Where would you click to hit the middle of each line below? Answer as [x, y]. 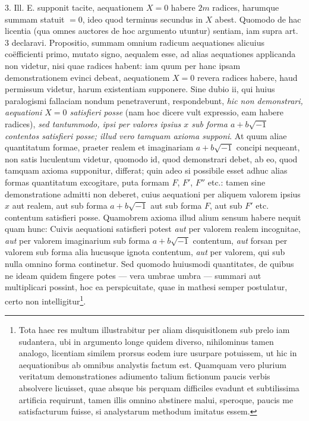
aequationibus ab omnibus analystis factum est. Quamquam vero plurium [152, 364]
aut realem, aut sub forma [60, 205]
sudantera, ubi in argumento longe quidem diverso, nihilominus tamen [146, 341]
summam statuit [35, 19]
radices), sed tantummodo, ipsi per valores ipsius [93, 123]
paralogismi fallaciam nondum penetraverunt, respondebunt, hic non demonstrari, [154, 100]
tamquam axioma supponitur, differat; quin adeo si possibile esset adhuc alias [146, 170]
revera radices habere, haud [247, 77]
